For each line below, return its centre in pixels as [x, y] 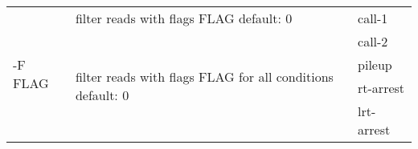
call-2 [373, 41]
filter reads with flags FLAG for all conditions [204, 76]
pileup [375, 64]
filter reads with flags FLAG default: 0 [184, 18]
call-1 [373, 18]
